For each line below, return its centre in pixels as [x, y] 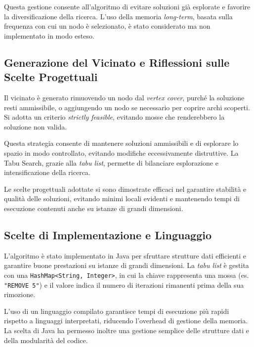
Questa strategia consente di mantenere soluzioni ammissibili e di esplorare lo [121, 143]
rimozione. [20, 294]
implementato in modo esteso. [49, 35]
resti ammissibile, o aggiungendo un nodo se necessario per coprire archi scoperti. [127, 107]
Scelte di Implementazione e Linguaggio [108, 235]
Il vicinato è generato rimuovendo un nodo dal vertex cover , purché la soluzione [124, 97]
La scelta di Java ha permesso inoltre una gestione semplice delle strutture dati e [127, 330]
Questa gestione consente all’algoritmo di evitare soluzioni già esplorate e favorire [127, 6]
